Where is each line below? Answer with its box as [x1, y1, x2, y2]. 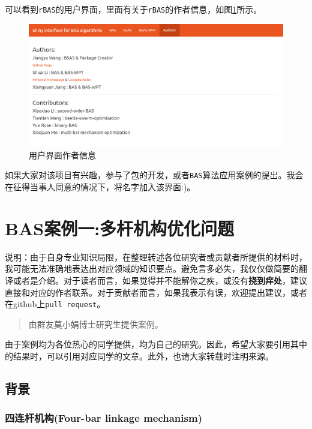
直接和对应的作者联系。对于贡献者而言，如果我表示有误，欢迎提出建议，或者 [5, 286, 307, 298]
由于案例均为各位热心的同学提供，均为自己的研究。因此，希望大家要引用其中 [5, 338, 307, 350]
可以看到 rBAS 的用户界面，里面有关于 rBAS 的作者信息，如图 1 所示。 [5, 3, 262, 15]
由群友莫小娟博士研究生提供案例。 [28, 317, 163, 330]
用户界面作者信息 [29, 148, 96, 161]
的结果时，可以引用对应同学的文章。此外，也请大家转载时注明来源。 [5, 349, 274, 362]
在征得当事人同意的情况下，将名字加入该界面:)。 [5, 181, 196, 193]
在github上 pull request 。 [5, 298, 106, 310]
